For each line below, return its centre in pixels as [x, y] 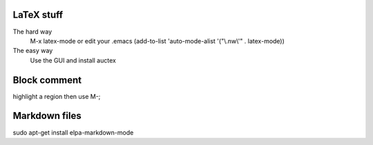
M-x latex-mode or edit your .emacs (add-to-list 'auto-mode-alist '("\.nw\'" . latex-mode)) [157, 41]
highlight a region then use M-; [57, 96]
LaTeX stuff [38, 15]
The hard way [32, 32]
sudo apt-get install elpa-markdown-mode [73, 132]
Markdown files [47, 116]
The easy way [33, 51]
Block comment [47, 80]
